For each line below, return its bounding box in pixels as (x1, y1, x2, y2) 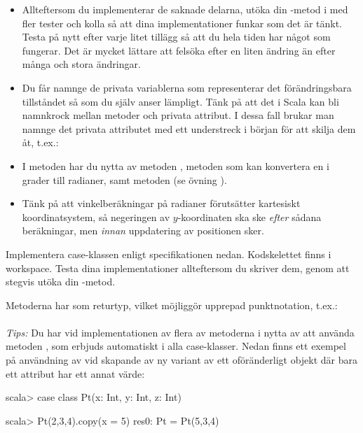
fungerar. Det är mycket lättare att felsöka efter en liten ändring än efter (22, 43, 336, 57)
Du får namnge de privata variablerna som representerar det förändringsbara (22, 80, 352, 94)
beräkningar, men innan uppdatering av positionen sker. (22, 223, 264, 238)
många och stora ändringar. (22, 57, 141, 71)
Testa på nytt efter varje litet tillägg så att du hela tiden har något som (22, 29, 331, 44)
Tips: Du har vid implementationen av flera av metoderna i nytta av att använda (6, 325, 355, 339)
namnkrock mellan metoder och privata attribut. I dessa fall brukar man (22, 108, 334, 122)
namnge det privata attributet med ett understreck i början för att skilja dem (22, 121, 356, 136)
